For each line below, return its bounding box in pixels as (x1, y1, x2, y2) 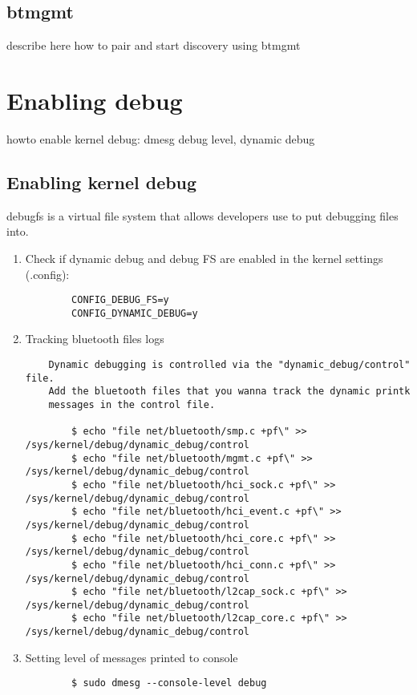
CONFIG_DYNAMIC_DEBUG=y (71, 307, 198, 319)
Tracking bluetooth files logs (25, 330, 164, 347)
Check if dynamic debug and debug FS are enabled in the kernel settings (25, 249, 383, 266)
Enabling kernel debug (6, 169, 197, 194)
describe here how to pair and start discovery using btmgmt (6, 37, 301, 54)
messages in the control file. (48, 398, 216, 410)
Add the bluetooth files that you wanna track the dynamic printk (48, 386, 411, 398)
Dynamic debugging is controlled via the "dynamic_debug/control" (48, 359, 411, 370)
